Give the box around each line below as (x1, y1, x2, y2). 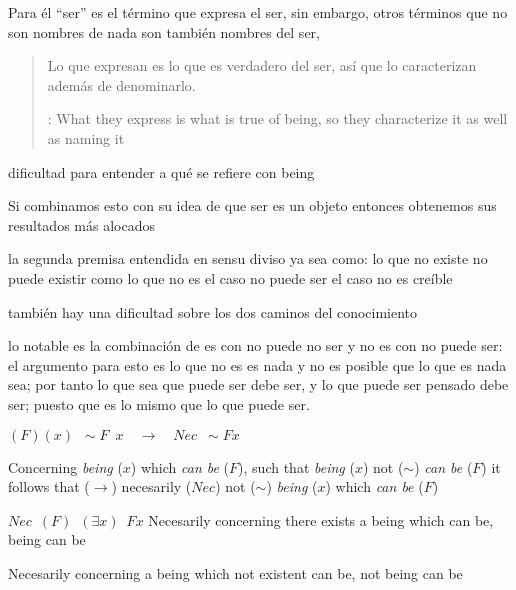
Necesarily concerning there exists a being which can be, (148, 509, 494, 530)
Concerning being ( (8, 456, 123, 477)
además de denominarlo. (47, 74, 196, 95)
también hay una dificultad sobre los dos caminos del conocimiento (8, 301, 418, 322)
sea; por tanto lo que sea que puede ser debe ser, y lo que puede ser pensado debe (8, 374, 509, 395)
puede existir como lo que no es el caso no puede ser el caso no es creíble (8, 267, 453, 288)
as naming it (47, 127, 125, 148)
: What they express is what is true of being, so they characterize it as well (47, 108, 508, 129)
